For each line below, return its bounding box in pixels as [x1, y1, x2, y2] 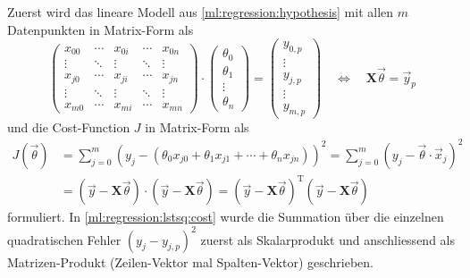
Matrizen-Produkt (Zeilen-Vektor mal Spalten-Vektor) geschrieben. [7, 252, 374, 271]
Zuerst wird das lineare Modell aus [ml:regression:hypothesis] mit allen [7, 3, 394, 21]
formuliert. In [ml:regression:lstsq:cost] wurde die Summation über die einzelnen [7, 207, 444, 226]
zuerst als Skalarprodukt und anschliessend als [200, 230, 455, 249]
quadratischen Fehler [7, 230, 122, 249]
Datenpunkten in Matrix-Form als [7, 20, 194, 38]
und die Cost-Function [7, 117, 130, 136]
